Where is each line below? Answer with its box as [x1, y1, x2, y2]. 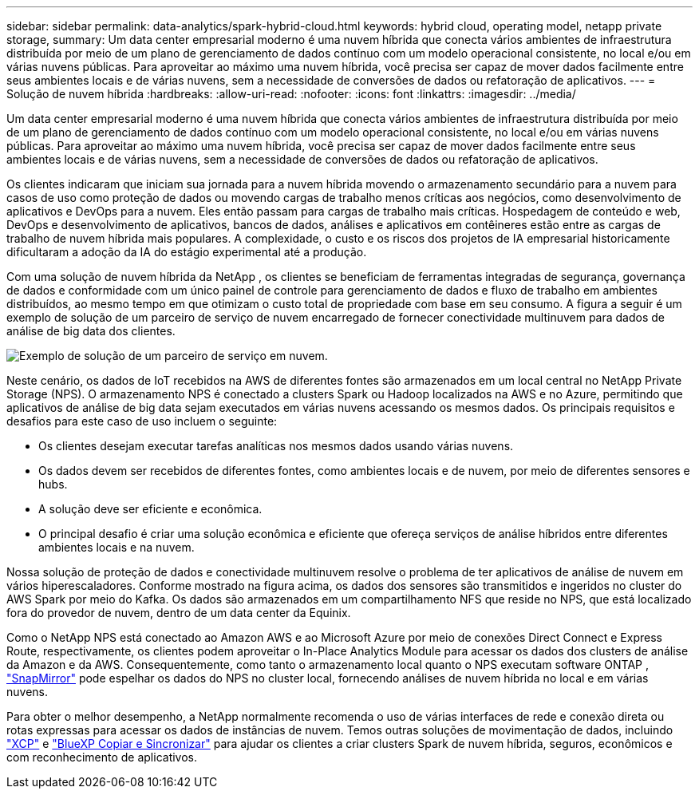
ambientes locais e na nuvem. [38, 540, 195, 554]
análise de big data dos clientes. [6, 324, 176, 338]
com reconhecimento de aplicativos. [6, 750, 198, 764]
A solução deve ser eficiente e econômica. [38, 502, 263, 516]
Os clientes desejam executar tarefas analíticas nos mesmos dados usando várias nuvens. [38, 439, 514, 453]
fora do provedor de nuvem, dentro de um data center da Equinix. [6, 606, 351, 619]
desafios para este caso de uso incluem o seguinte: [6, 414, 278, 428]
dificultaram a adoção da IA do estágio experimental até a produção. [6, 245, 367, 259]
